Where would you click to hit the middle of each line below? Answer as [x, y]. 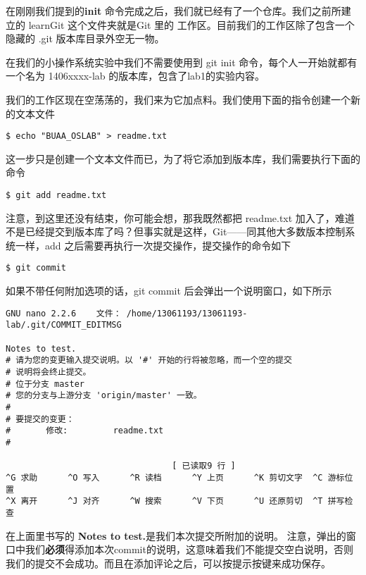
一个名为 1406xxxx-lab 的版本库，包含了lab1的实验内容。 [135, 76]
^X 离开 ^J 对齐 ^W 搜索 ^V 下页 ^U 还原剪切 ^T [164, 501]
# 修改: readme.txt [85, 431]
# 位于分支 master [45, 384]
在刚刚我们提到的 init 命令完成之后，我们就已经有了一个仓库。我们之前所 [173, 11]
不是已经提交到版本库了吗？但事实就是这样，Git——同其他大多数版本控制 [176, 231]
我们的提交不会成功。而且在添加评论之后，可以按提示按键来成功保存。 [168, 563]
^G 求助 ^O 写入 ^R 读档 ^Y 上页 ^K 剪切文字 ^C [164, 477]
